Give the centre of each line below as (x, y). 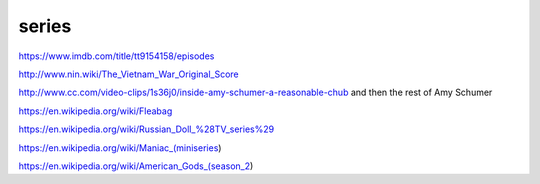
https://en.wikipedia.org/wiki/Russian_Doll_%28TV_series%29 (146, 129)
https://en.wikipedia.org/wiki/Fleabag (95, 111)
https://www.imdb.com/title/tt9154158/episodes (116, 56)
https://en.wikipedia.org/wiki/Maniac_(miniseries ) (120, 147)
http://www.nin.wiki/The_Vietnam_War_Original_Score (128, 74)
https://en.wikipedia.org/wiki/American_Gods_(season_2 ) (136, 166)
